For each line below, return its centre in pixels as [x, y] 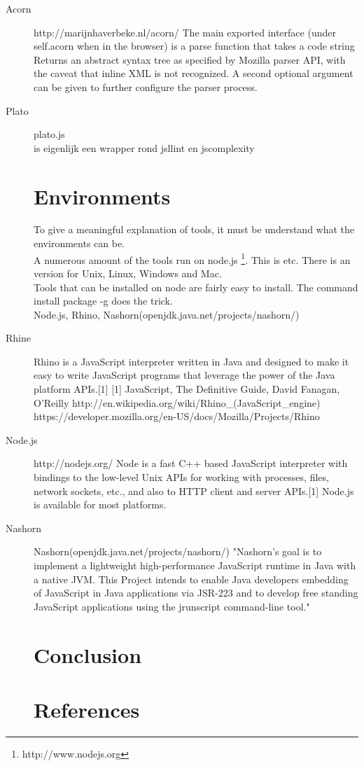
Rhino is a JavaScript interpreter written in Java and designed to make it [191, 361]
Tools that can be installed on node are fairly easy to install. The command [196, 287]
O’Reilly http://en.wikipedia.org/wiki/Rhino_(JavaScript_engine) [177, 402]
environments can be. [79, 243]
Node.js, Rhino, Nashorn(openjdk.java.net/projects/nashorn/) [167, 314]
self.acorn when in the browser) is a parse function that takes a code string [194, 46]
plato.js [49, 134]
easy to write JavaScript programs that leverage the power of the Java [184, 375]
